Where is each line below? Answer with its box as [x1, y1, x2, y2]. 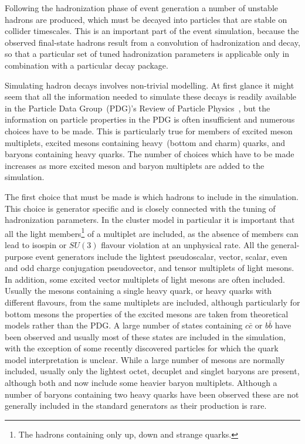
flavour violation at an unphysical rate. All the [101, 238, 269, 250]
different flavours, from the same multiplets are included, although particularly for [5, 296, 300, 308]
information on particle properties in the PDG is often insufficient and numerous [5, 113, 295, 126]
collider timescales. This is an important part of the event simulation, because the [5, 25, 299, 37]
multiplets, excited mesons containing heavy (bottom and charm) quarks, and [5, 136, 285, 148]
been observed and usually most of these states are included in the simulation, [5, 330, 286, 343]
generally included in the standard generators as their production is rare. [5, 399, 267, 412]
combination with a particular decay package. [5, 59, 168, 71]
